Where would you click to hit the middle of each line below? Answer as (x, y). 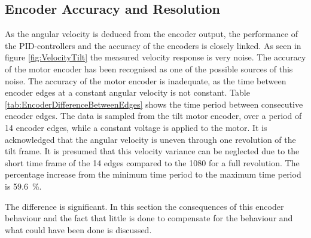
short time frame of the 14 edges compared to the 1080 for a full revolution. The (152, 162)
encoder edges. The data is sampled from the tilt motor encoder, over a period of (153, 116)
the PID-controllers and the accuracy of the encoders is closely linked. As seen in (153, 45)
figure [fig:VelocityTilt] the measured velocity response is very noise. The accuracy (155, 57)
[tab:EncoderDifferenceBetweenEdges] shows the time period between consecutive (154, 104)
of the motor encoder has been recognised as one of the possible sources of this (149, 68)
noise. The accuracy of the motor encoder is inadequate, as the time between (146, 80)
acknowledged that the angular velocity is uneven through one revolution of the (150, 139)
